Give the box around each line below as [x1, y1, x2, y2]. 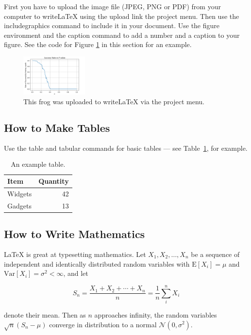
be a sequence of [191, 249, 240, 259]
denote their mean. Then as [4, 309, 86, 319]
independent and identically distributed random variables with [4, 258, 190, 269]
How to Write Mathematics [4, 226, 145, 241]
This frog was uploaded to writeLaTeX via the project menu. [23, 96, 205, 107]
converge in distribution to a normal [49, 319, 157, 329]
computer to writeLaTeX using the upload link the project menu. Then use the [4, 11, 239, 21]
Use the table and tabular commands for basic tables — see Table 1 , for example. [4, 143, 248, 153]
